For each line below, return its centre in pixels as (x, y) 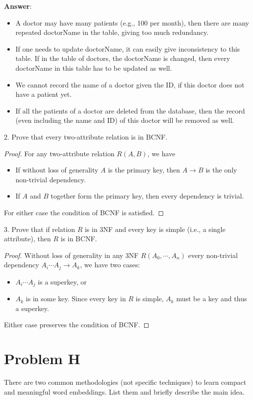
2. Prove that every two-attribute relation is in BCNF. (86, 136)
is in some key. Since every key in (76, 299)
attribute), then (27, 239)
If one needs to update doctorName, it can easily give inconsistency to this (128, 48)
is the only (221, 170)
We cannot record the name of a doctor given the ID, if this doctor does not (130, 84)
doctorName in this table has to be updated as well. (94, 68)
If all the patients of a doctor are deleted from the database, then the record (130, 110)
